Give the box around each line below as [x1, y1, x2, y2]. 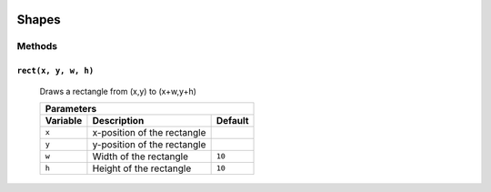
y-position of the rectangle [92, 137, 206, 150]
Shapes [16, 12, 61, 27]
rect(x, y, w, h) [16, 66, 95, 76]
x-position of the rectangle [92, 126, 206, 138]
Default [215, 114, 249, 126]
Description [92, 114, 145, 126]
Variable [45, 114, 83, 126]
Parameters [45, 102, 97, 115]
